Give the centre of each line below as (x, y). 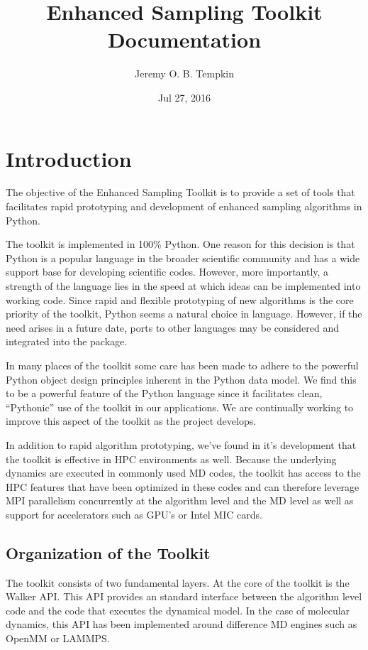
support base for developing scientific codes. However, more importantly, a (167, 272)
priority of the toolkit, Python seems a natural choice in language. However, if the (184, 314)
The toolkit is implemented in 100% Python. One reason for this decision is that (180, 244)
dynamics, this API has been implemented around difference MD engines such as (182, 624)
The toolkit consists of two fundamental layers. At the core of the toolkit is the (178, 582)
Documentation (184, 39)
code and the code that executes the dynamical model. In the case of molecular (178, 610)
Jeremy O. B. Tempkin (184, 74)
